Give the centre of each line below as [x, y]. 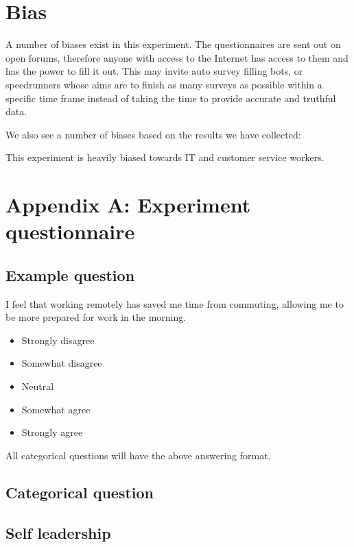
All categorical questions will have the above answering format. [138, 455]
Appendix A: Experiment [128, 205]
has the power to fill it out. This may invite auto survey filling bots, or [154, 71]
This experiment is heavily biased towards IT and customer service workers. [165, 157]
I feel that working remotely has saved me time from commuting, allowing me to [175, 303]
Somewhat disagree [62, 363]
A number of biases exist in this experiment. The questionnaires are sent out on [173, 44]
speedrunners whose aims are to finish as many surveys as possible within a [164, 84]
